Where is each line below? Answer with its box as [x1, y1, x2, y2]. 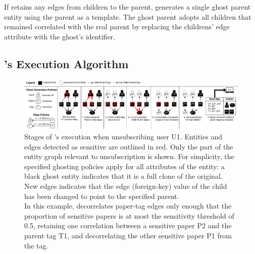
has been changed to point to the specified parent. [24, 190, 179, 201]
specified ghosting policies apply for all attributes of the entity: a [24, 161, 225, 171]
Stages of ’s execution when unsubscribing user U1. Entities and [24, 131, 222, 141]
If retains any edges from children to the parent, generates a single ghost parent [4, 2, 251, 12]
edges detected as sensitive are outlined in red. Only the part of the [24, 141, 233, 151]
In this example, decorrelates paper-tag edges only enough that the [24, 200, 232, 211]
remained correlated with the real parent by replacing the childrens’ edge [4, 21, 230, 32]
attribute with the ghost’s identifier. [4, 31, 115, 41]
